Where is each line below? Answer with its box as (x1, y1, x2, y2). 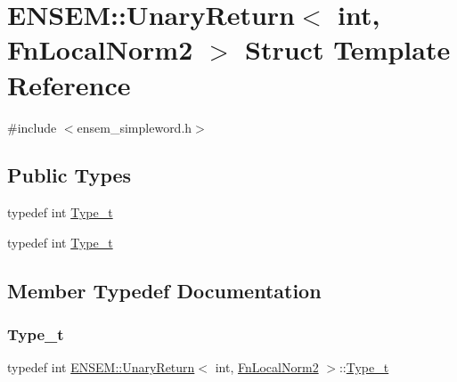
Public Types (7, 161, 132, 189)
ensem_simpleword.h (77, 118, 192, 136)
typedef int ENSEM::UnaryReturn (7, 358, 195, 377)
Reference (7, 66, 131, 102)
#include (7, 118, 57, 136)
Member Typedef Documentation (7, 276, 322, 304)
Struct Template (245, 31, 451, 68)
